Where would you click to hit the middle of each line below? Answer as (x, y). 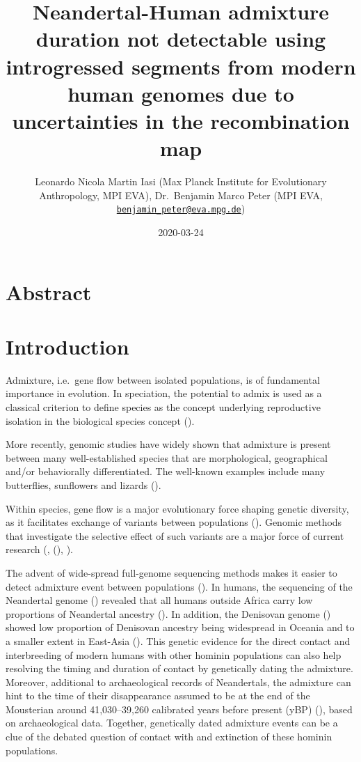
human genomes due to (181, 93)
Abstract (49, 291)
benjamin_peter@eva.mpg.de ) (181, 209)
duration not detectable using (181, 39)
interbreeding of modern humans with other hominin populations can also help (174, 654)
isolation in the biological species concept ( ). (100, 420)
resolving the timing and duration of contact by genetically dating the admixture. (179, 668)
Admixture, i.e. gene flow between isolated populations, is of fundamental (163, 379)
